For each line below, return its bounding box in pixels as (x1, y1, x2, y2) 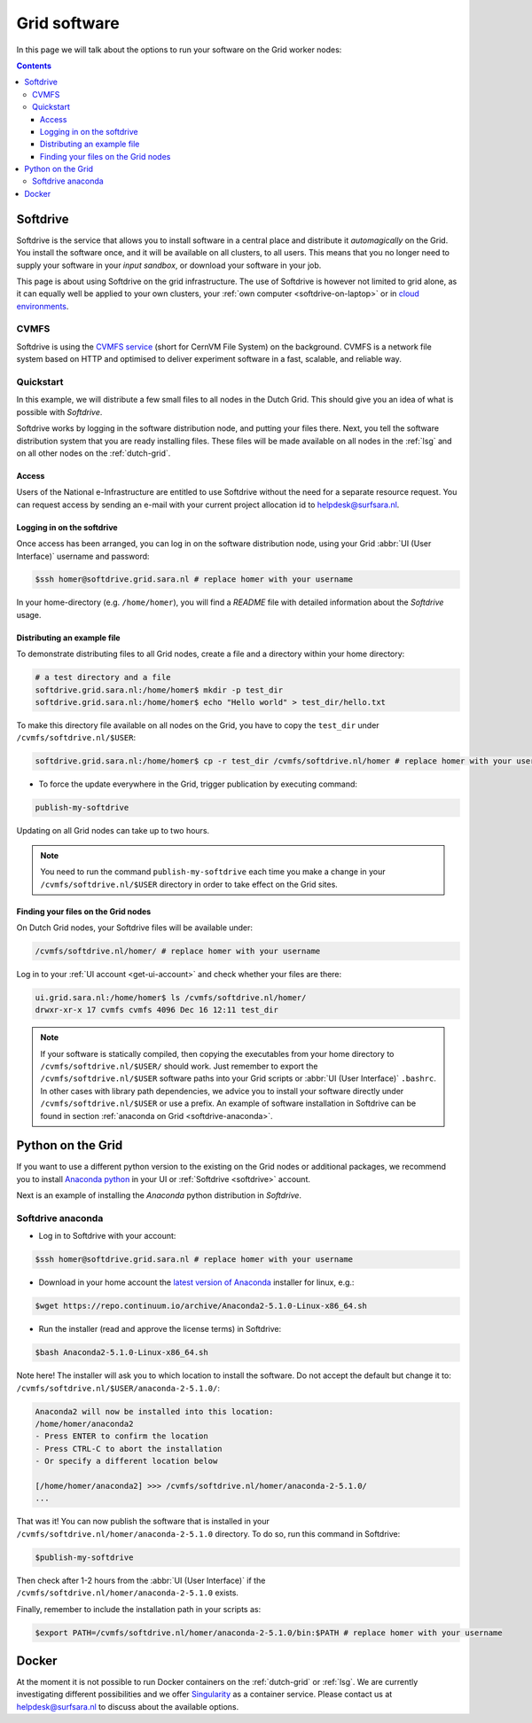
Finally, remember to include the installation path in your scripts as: (16, 1603, 262, 1614)
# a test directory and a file (35, 672, 172, 683)
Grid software (16, 13, 120, 33)
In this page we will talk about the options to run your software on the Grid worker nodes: (16, 44, 342, 55)
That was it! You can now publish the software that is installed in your (16, 1516, 270, 1527)
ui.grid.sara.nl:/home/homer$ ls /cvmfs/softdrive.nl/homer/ (35, 992, 307, 1002)
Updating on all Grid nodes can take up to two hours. (16, 826, 210, 836)
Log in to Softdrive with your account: (38, 1231, 176, 1241)
